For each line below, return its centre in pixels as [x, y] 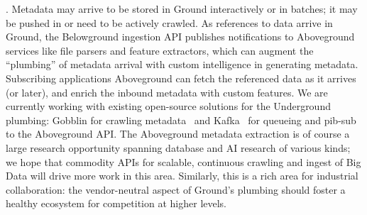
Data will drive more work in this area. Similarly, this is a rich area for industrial [182, 176]
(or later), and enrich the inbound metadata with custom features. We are [167, 92]
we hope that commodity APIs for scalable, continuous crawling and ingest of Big [183, 161]
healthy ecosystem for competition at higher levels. [116, 203]
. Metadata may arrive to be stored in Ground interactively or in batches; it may [182, 9]
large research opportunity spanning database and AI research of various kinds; [178, 147]
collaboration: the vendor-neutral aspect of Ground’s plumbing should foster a [176, 189]
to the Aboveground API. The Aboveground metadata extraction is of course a [178, 134]
